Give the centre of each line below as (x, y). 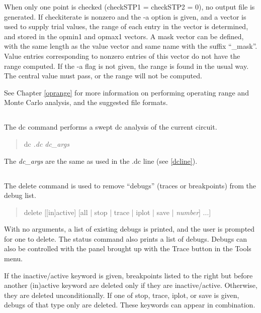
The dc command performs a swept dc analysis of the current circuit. (111, 127)
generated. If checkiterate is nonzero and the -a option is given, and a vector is (125, 16)
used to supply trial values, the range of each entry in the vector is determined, (126, 26)
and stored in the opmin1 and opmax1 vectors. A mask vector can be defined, (124, 36)
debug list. (20, 195)
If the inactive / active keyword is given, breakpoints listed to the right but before (128, 275)
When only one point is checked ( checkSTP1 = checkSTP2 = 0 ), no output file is (129, 7)
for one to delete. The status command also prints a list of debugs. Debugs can (126, 238)
